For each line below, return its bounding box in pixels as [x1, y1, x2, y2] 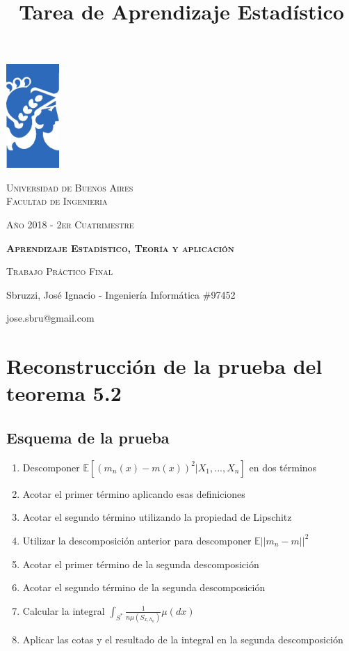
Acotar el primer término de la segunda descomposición [22, 556, 259, 571]
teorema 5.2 [6, 379, 122, 407]
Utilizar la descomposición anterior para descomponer [22, 533, 252, 547]
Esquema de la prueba [6, 426, 170, 448]
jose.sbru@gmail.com [6, 311, 95, 325]
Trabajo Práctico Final [6, 264, 113, 279]
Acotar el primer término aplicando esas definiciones [22, 486, 245, 501]
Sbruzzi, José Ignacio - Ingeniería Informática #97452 [6, 287, 236, 301]
